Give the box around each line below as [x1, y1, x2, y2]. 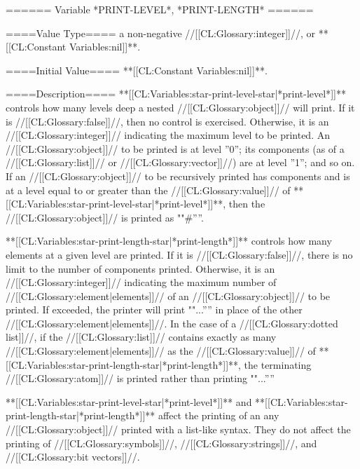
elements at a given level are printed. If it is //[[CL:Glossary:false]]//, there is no [6, 247, 353, 261]
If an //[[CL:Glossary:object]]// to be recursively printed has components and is [6, 168, 350, 183]
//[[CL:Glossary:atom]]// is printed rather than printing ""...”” [6, 371, 275, 386]
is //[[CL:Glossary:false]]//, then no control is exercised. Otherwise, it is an [6, 114, 329, 128]
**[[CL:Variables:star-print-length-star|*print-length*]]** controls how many [6, 233, 332, 248]
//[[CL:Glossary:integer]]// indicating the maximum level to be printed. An [6, 128, 330, 142]
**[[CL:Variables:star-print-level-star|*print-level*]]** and [6, 394, 252, 409]
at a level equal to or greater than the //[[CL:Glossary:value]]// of [6, 182, 291, 197]
